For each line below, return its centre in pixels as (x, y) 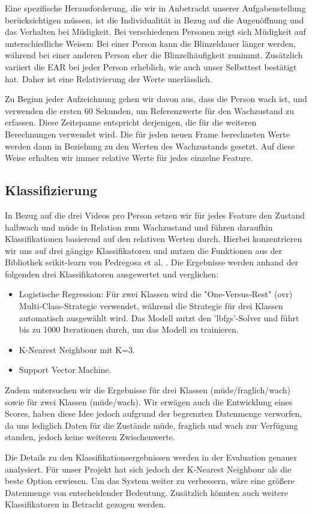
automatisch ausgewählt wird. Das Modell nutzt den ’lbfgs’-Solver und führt (159, 317)
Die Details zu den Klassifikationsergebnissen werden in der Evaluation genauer (151, 457)
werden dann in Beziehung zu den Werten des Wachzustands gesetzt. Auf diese (150, 146)
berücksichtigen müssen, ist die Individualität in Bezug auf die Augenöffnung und (154, 20)
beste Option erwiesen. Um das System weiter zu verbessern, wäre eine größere (150, 481)
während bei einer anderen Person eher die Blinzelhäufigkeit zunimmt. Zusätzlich (154, 55)
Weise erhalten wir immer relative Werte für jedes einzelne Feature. (129, 158)
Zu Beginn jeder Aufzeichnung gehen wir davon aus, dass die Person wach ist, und (156, 99)
